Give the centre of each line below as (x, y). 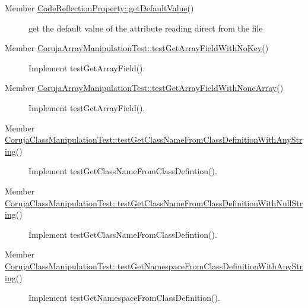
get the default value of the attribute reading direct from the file (146, 28)
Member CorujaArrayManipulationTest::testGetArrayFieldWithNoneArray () (144, 88)
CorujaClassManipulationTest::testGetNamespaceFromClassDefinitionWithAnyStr (154, 265)
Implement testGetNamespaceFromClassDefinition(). (124, 298)
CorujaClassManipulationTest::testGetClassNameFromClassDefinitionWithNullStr (154, 202)
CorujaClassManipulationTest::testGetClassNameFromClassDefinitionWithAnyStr (154, 139)
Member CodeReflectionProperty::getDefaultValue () (99, 8)
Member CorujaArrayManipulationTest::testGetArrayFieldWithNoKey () (137, 48)
